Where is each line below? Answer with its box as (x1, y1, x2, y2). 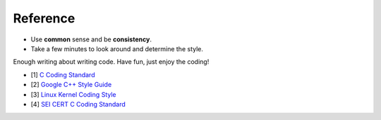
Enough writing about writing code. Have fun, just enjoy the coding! (13, 58, 210, 66)
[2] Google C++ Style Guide (30, 81, 112, 89)
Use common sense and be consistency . (30, 35, 152, 44)
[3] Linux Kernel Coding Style (30, 90, 116, 98)
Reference (13, 11, 75, 26)
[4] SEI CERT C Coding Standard (30, 100, 126, 108)
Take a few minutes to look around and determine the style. (30, 44, 204, 53)
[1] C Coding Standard (30, 70, 95, 79)
